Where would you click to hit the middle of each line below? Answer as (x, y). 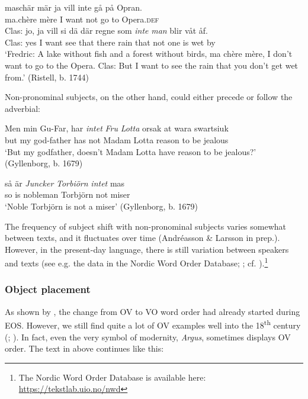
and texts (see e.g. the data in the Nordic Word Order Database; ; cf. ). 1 (137, 262)
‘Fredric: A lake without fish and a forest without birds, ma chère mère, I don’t (149, 54)
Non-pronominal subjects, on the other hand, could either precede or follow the (149, 97)
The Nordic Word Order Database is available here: (112, 377)
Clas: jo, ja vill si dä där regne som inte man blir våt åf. (106, 30)
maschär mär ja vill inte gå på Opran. (73, 7)
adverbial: (23, 108)
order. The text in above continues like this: (84, 348)
